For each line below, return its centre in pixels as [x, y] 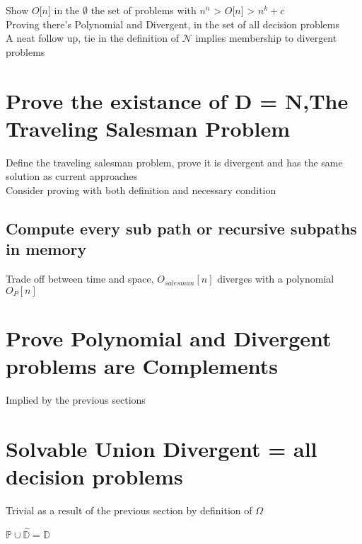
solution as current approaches [72, 176]
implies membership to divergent [266, 38]
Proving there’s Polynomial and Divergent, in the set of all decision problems [173, 24]
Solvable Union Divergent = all [162, 448]
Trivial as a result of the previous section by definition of [129, 510]
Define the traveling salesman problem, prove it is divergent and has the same [174, 162]
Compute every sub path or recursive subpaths [181, 228]
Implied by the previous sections [76, 399]
